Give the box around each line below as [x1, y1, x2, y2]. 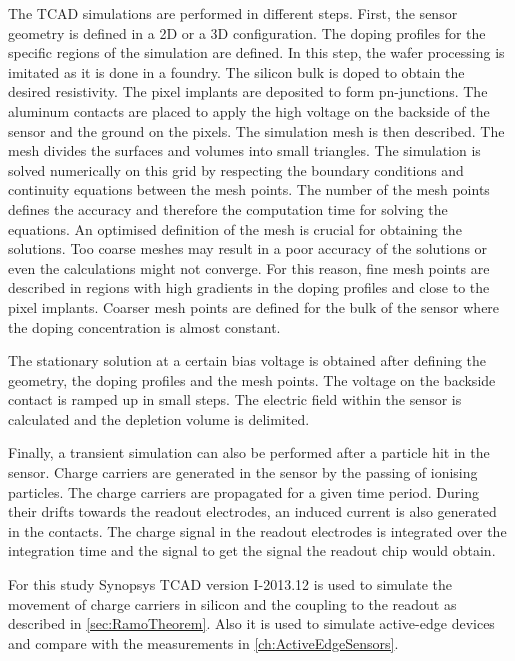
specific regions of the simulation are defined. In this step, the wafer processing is [8, 42, 505, 63]
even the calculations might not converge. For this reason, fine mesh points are [8, 257, 490, 278]
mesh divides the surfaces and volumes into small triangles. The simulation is [8, 140, 481, 161]
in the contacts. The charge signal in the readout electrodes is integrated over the [8, 520, 507, 541]
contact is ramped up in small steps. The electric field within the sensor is [8, 389, 462, 410]
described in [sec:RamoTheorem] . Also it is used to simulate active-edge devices [8, 613, 495, 634]
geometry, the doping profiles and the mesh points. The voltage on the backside [8, 369, 496, 390]
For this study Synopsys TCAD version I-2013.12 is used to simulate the [8, 574, 453, 595]
